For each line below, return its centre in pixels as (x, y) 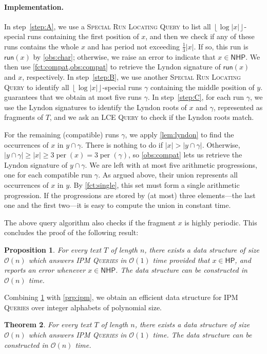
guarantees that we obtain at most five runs (73, 97)
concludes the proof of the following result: (71, 232)
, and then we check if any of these (200, 36)
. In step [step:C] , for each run (196, 97)
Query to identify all (37, 87)
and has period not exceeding (134, 46)
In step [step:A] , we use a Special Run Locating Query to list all (108, 26)
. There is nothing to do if (122, 144)
